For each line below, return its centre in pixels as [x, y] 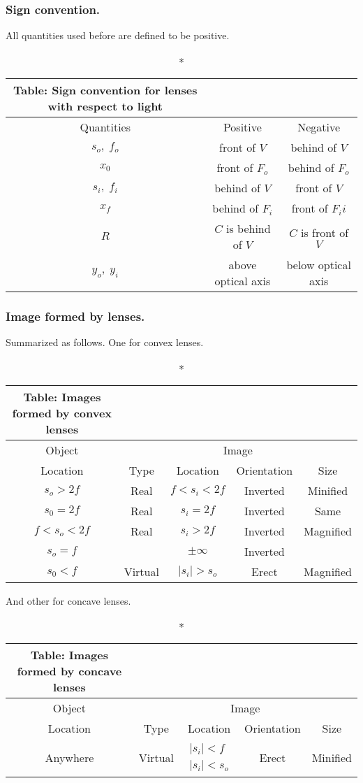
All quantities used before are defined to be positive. [118, 35]
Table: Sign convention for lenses [105, 89]
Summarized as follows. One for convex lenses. [105, 342]
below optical [319, 264]
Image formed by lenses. [75, 316]
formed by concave [69, 671]
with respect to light [105, 106]
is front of [325, 232]
